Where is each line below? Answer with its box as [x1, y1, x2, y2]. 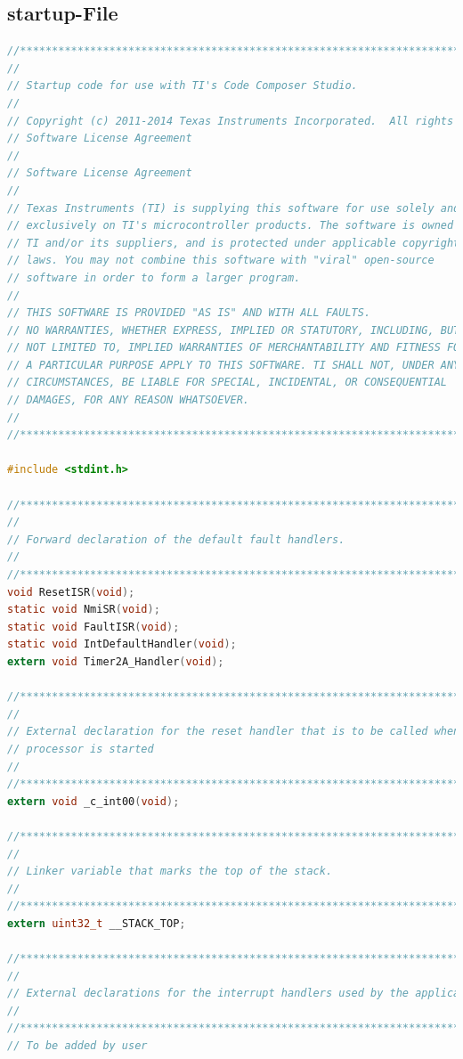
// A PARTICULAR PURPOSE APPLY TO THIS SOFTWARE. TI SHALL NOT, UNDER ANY [7, 358, 460, 371]
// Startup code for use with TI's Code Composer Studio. [7, 79, 358, 93]
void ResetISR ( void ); [7, 585, 135, 599]
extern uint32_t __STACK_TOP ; [7, 916, 186, 930]
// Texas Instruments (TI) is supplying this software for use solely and [7, 201, 460, 215]
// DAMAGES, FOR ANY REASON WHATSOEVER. [7, 394, 250, 407]
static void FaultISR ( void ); [7, 620, 180, 633]
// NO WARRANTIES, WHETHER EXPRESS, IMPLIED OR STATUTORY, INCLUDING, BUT [7, 323, 460, 337]
